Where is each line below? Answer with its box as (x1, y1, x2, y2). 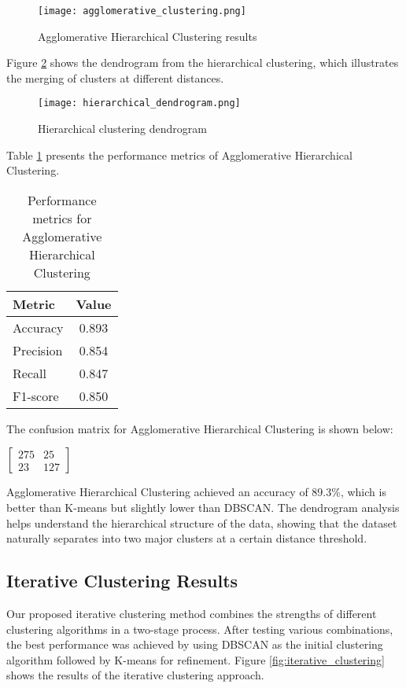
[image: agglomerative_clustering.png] (38, 6, 246, 17)
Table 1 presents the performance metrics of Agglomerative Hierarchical (6, 146, 352, 163)
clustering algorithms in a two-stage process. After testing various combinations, (6, 620, 393, 637)
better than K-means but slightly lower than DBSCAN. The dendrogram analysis (6, 499, 400, 516)
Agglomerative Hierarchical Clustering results (38, 28, 257, 44)
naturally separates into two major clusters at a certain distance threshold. (6, 530, 367, 546)
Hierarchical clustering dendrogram (38, 120, 207, 137)
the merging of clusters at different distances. (6, 69, 224, 86)
